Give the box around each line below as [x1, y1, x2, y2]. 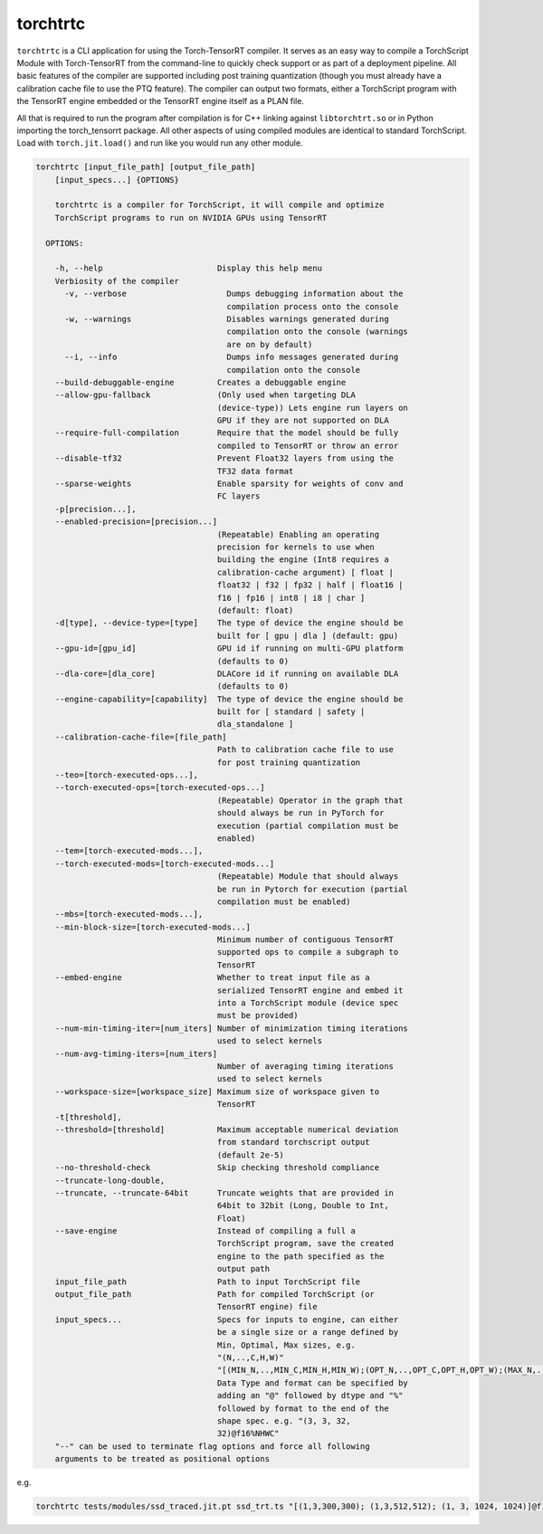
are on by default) [226, 339, 313, 349]
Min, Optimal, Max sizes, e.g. [216, 1339, 357, 1350]
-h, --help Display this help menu [54, 263, 323, 273]
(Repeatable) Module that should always [216, 872, 399, 881]
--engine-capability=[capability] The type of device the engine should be [54, 693, 404, 704]
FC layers [216, 491, 261, 501]
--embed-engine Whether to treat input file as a [54, 973, 370, 983]
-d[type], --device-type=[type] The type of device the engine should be [54, 618, 404, 628]
